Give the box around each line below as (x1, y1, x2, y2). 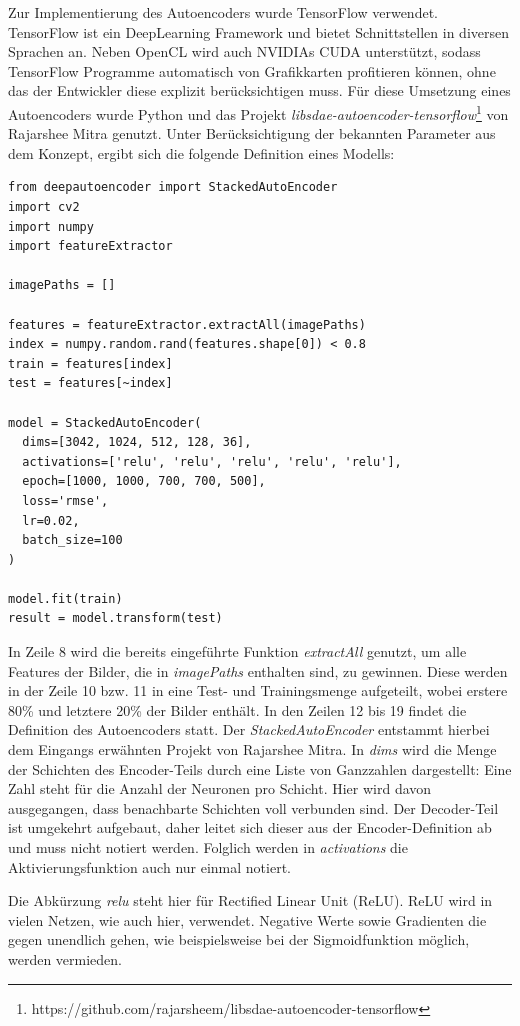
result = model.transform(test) (8, 611, 223, 626)
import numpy (8, 219, 94, 234)
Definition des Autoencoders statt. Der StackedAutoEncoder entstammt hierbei (8, 719, 490, 740)
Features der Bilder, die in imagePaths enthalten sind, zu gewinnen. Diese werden (8, 660, 508, 681)
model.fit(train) (8, 591, 123, 606)
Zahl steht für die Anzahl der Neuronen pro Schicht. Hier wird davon (8, 778, 432, 799)
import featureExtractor (8, 239, 173, 254)
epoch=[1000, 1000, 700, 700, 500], (22, 474, 266, 489)
